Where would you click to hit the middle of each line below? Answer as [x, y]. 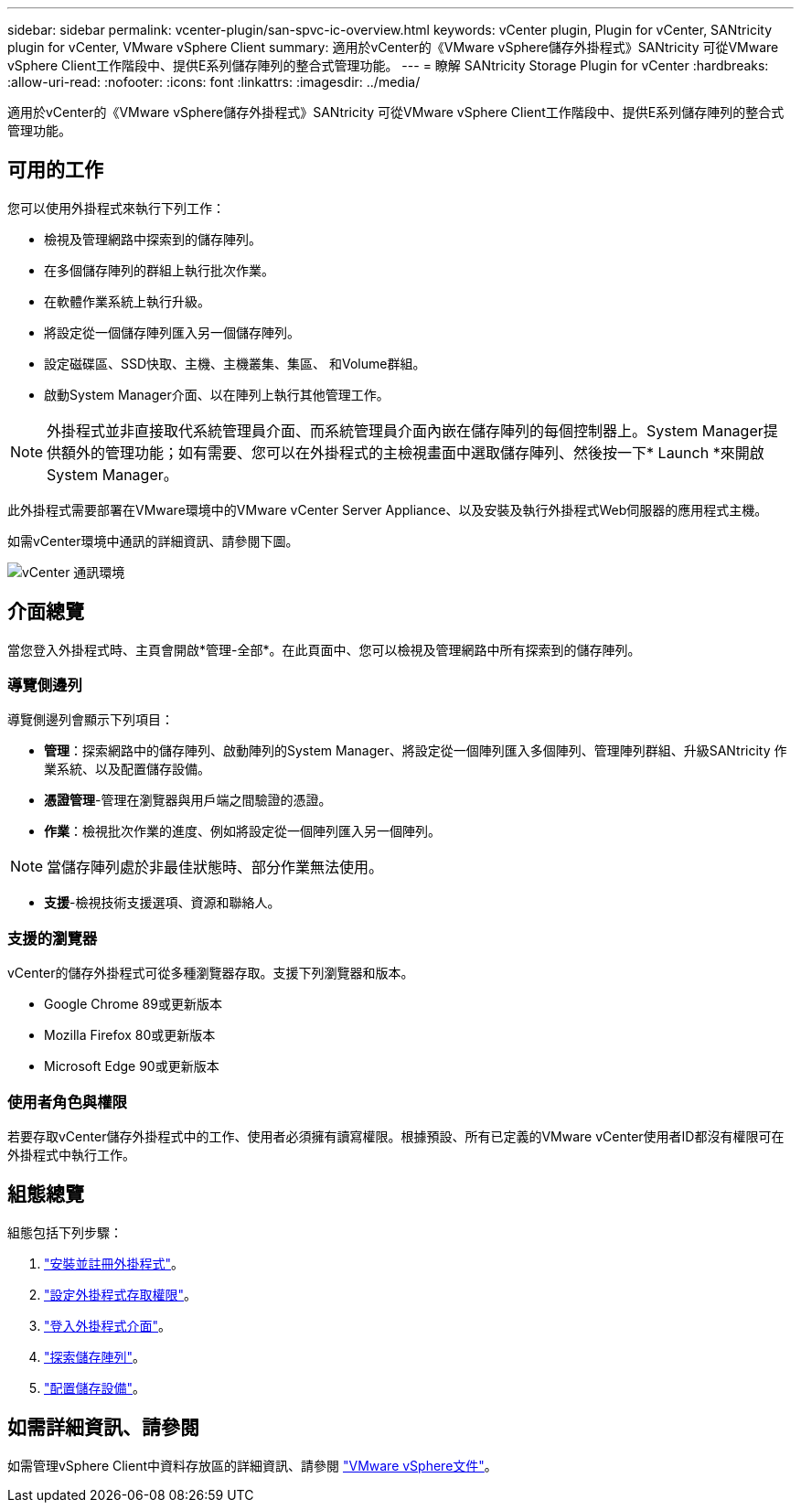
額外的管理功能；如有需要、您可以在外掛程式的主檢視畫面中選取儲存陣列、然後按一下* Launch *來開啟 [413, 452]
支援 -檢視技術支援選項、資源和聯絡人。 [162, 903]
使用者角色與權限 [67, 1102]
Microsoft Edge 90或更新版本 [132, 1066]
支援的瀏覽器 [53, 938]
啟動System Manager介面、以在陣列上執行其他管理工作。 [217, 394]
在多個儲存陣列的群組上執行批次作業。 [159, 270]
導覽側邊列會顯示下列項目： [91, 720]
